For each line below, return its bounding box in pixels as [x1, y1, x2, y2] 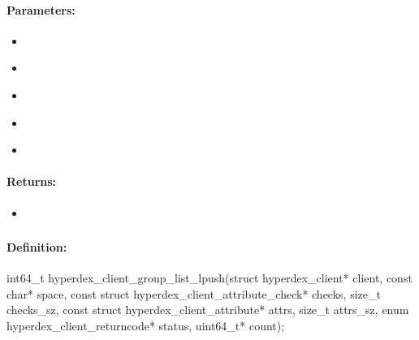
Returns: [6, 173, 57, 190]
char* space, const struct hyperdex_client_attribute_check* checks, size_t [6, 285, 381, 302]
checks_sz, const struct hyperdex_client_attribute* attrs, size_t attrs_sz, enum [6, 301, 409, 318]
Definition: [6, 239, 67, 256]
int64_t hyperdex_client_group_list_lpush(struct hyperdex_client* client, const [6, 269, 413, 286]
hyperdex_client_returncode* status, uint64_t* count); [6, 317, 285, 334]
